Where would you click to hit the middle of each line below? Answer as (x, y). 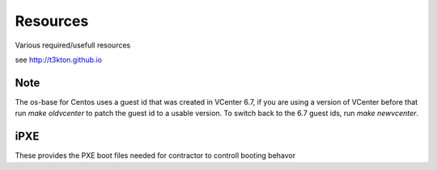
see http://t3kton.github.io (59, 60)
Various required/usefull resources (73, 45)
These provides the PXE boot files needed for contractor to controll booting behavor (155, 155)
